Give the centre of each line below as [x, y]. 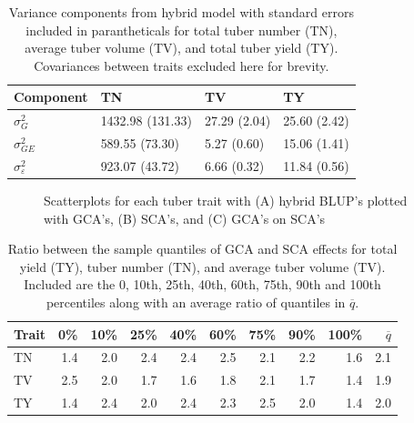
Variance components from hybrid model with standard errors [181, 12]
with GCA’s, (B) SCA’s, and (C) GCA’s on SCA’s [185, 218]
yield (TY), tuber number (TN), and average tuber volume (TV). [202, 266]
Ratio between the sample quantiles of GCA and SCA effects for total [202, 249]
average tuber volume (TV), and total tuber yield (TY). [182, 48]
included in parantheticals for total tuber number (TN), [182, 30]
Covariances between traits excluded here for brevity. [182, 65]
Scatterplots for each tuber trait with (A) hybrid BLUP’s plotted [226, 200]
